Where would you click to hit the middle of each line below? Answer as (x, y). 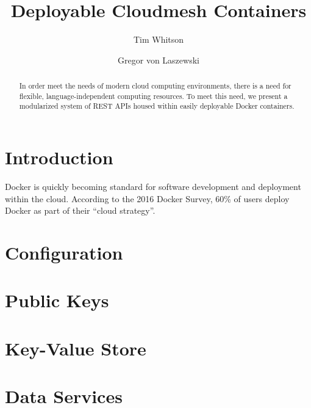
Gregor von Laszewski (159, 60)
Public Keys (57, 300)
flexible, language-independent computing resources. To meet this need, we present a (153, 96)
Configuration (64, 252)
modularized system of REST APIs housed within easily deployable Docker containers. (157, 106)
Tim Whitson (159, 39)
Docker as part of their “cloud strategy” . (80, 210)
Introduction (59, 157)
